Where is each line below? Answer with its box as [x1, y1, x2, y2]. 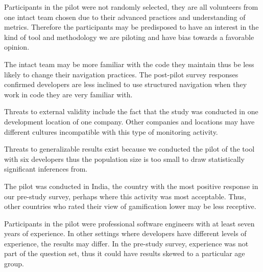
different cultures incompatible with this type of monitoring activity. [4, 126, 218, 137]
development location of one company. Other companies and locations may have [4, 116, 255, 127]
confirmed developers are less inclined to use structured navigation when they [4, 79, 247, 90]
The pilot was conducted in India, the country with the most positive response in [4, 180, 258, 191]
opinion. [4, 41, 30, 52]
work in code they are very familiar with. [4, 89, 133, 99]
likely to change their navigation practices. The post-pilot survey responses [4, 69, 238, 79]
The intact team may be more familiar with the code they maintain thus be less [4, 58, 254, 69]
